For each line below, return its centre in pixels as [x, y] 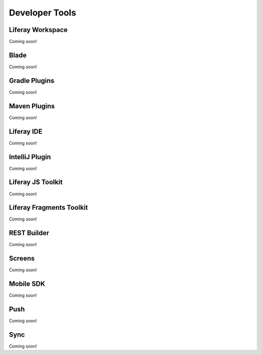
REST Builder [29, 233]
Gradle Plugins [32, 81]
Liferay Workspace [38, 30]
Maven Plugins [32, 106]
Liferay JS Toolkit [36, 182]
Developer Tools [42, 13]
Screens [22, 258]
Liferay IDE [26, 131]
